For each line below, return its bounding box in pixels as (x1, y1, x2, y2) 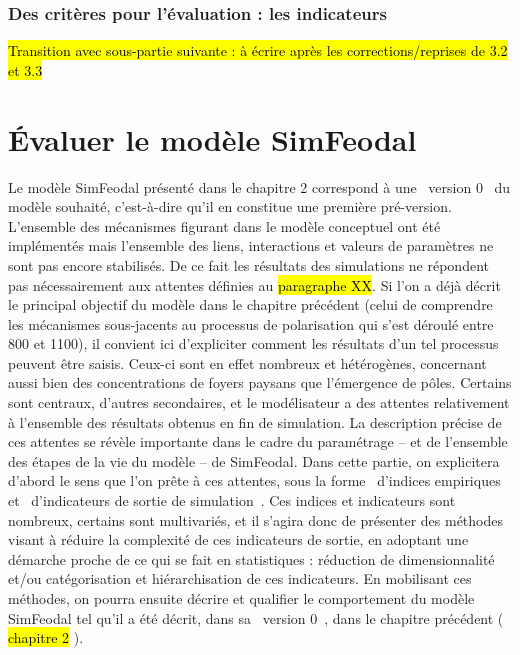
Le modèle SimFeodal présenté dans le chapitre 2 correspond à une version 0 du (8, 176, 511, 197)
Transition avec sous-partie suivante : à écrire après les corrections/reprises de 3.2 (8, 40, 508, 61)
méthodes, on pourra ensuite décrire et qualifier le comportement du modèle (8, 588, 475, 608)
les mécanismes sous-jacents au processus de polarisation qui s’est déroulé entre (8, 313, 494, 334)
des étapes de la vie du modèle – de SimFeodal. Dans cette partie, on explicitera (8, 450, 500, 471)
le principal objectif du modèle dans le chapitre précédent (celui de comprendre (8, 294, 493, 315)
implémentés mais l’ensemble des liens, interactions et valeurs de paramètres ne (8, 235, 494, 256)
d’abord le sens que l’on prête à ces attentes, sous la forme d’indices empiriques (8, 470, 501, 491)
